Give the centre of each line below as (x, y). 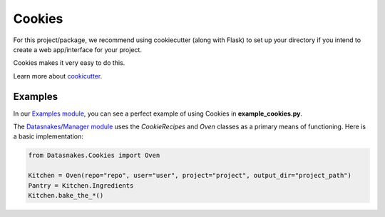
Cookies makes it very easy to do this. (69, 63)
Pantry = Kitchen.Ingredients (81, 185)
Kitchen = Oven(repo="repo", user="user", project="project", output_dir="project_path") (190, 176)
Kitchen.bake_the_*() (66, 195)
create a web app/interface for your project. (78, 49)
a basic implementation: (48, 136)
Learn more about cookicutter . (58, 76)
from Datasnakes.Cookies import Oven (94, 156)
